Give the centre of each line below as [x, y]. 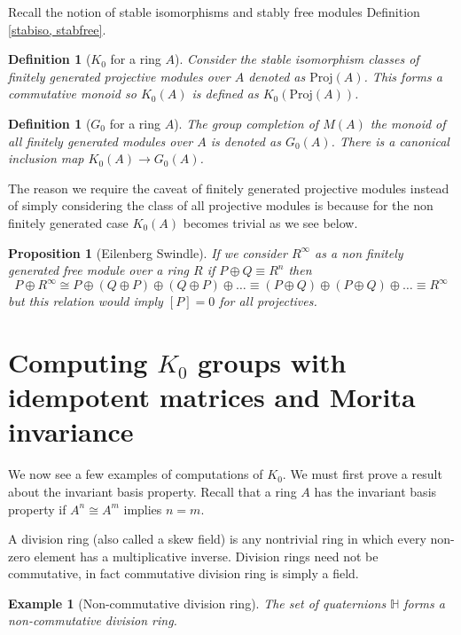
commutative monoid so [72, 94]
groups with [272, 362]
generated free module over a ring [98, 270]
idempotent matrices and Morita [212, 397]
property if [37, 509]
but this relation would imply [86, 301]
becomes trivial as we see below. [270, 222]
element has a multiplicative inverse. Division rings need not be [206, 556]
